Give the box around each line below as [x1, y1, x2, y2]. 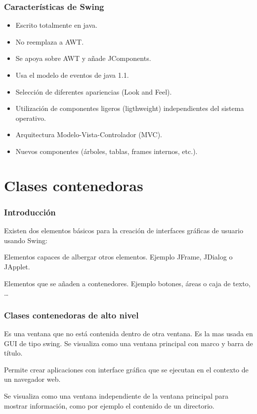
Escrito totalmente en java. [15, 20, 97, 30]
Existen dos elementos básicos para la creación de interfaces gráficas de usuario [4, 225, 243, 236]
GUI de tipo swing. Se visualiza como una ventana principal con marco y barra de [4, 338, 253, 348]
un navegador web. [4, 374, 61, 384]
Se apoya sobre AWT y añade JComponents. [15, 53, 151, 63]
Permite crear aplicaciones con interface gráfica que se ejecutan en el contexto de [4, 364, 249, 374]
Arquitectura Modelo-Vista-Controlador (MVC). [15, 129, 163, 140]
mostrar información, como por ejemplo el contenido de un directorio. [4, 400, 214, 411]
